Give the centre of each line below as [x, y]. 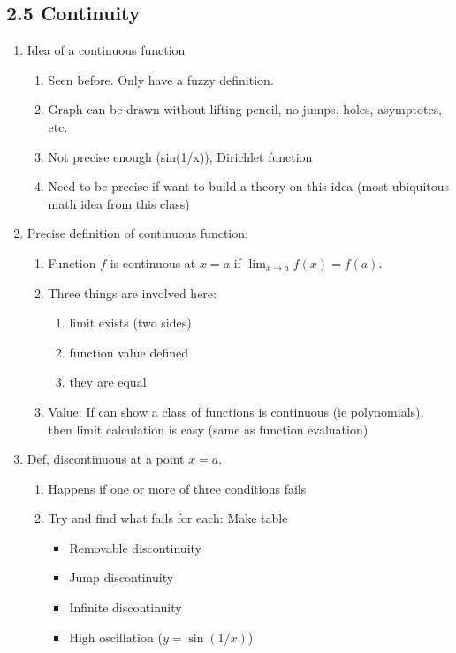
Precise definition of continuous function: [137, 233]
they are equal [108, 382]
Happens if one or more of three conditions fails [177, 488]
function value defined [129, 352]
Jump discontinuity [122, 577]
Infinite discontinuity [125, 607]
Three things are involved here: [132, 292]
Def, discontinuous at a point [106, 459]
